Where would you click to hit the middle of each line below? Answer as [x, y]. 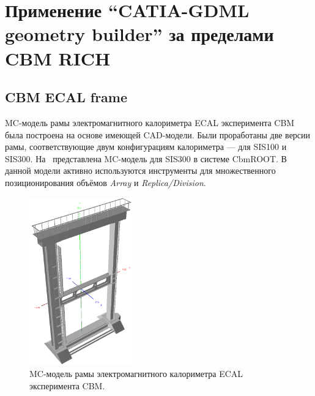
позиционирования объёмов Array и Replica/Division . [106, 182]
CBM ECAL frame [66, 97]
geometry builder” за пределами [139, 34]
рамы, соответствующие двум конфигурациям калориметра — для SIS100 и [146, 147]
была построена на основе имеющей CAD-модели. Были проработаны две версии [158, 134]
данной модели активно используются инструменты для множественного [140, 170]
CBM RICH [58, 58]
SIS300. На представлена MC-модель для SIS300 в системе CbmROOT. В [146, 158]
